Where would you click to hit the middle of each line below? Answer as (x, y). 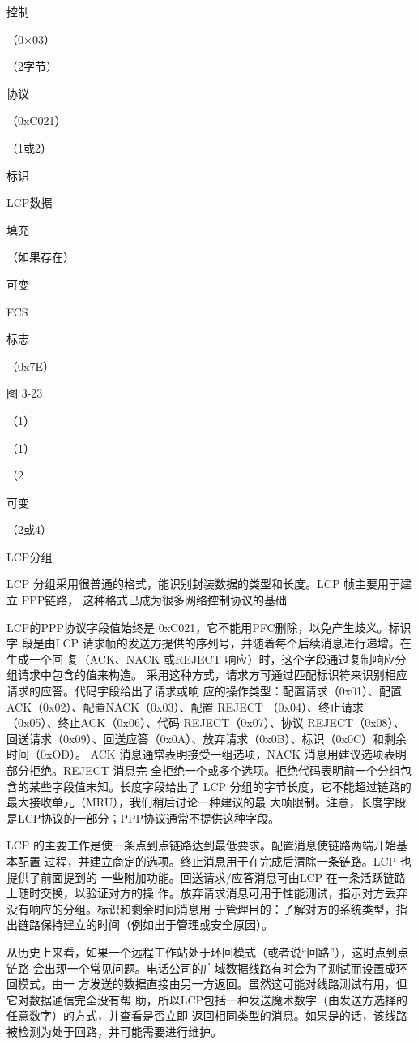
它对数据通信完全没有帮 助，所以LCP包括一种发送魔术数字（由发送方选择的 (207, 999)
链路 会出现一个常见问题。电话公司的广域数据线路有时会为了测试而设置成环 (207, 968)
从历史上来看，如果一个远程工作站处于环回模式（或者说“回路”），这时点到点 (208, 951)
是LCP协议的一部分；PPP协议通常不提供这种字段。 (143, 817)
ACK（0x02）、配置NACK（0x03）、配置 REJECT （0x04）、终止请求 (185, 706)
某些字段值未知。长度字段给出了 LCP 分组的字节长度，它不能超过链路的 (220, 786)
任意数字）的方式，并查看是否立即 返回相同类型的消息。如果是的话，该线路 (207, 1015)
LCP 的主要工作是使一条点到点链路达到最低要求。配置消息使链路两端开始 (202, 845)
